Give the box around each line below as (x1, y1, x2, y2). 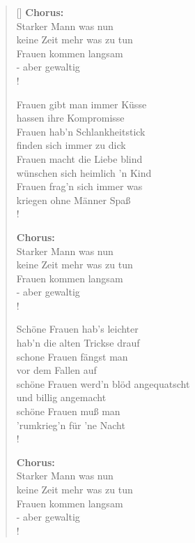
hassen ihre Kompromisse (16, 110, 125, 125)
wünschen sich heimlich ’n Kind (16, 165, 152, 180)
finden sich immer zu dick (16, 138, 126, 152)
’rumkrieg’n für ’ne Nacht (16, 417, 125, 432)
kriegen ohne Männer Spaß (16, 192, 131, 207)
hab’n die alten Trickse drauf (16, 335, 140, 350)
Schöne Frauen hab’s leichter (16, 321, 139, 336)
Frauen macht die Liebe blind (16, 151, 143, 166)
